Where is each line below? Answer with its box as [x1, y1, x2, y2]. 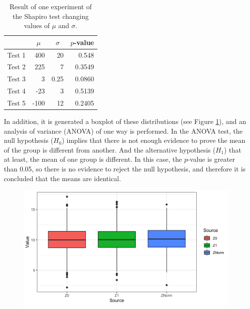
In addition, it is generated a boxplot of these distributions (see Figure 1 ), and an [4, 116, 247, 126]
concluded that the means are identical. [4, 173, 121, 183]
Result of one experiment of [9, 1, 92, 11]
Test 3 [7, 74, 26, 84]
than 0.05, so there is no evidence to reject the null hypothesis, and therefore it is [4, 164, 246, 174]
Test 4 [7, 86, 26, 96]
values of [24, 20, 50, 31]
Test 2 [7, 62, 26, 72]
